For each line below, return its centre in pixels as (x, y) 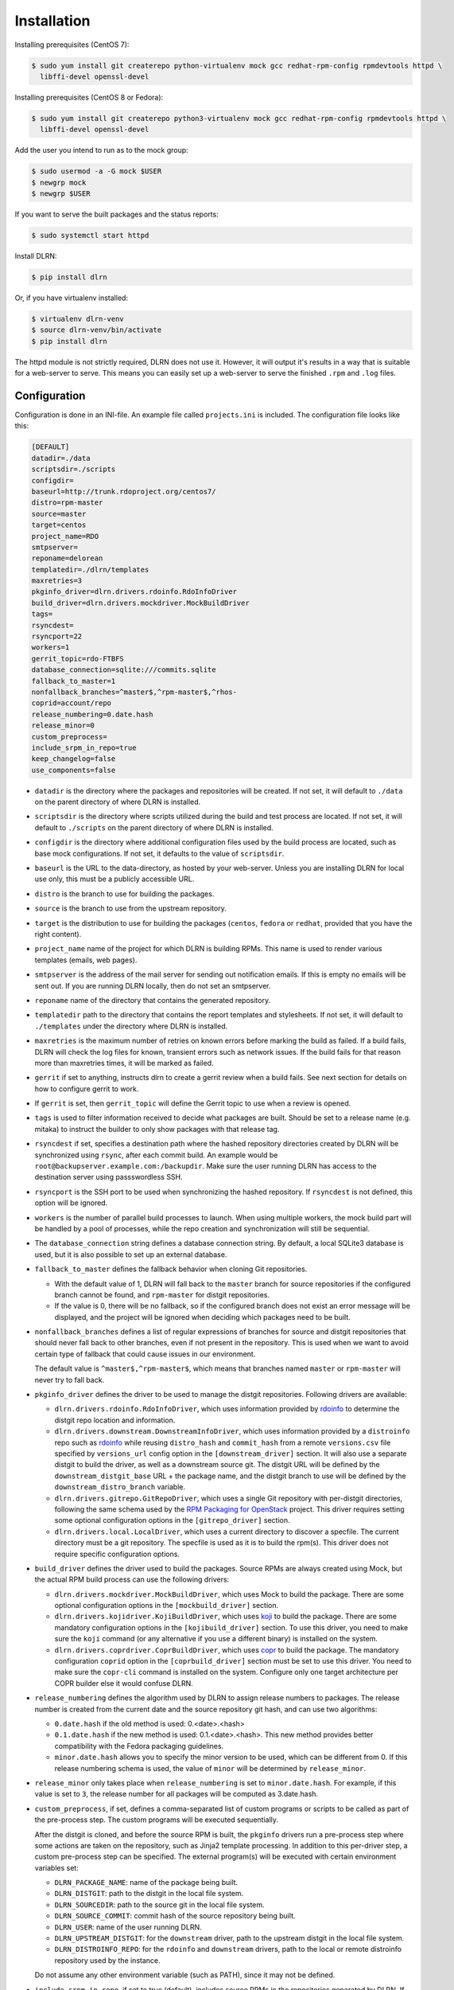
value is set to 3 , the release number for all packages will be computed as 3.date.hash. (176, 1794)
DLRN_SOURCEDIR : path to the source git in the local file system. (160, 1904)
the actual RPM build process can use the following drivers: (132, 1579)
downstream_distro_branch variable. (120, 1487)
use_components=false (74, 770)
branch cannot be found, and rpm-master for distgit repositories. (162, 1294)
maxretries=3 (57, 581)
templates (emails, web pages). (86, 960)
